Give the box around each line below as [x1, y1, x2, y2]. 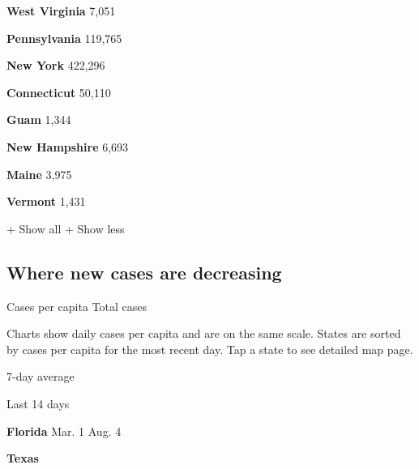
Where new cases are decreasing [6, 259, 282, 284]
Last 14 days [6, 394, 70, 411]
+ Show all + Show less [6, 220, 125, 237]
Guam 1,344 [6, 111, 71, 128]
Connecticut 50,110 [6, 83, 111, 100]
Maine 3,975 [6, 165, 72, 182]
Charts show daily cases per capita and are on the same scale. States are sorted [6, 325, 401, 342]
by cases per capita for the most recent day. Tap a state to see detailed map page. [6, 340, 413, 357]
